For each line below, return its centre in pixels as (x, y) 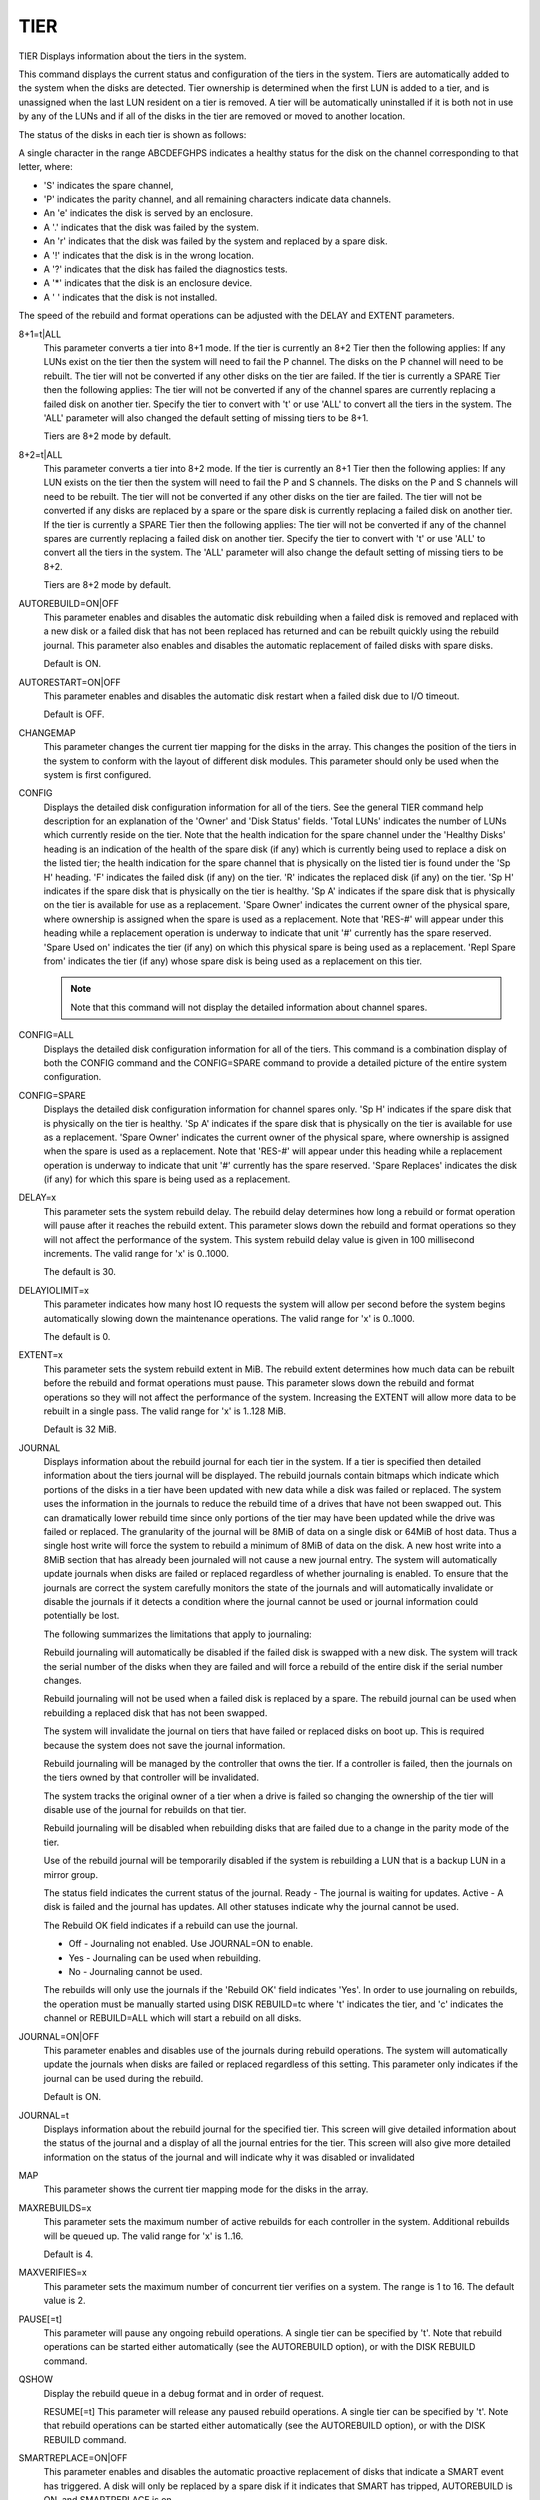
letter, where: (46, 167)
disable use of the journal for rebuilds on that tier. (145, 1810)
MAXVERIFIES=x (52, 2272)
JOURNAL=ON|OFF (59, 2036)
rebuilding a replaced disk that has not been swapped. (155, 1712)
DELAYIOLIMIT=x (54, 1290)
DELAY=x (37, 1197)
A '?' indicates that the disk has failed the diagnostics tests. (166, 269)
